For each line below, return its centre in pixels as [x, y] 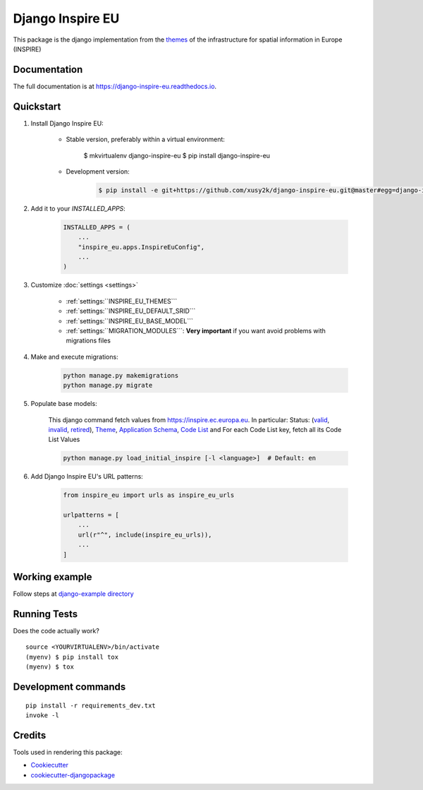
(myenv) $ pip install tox [72, 657]
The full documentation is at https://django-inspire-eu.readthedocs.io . [115, 86]
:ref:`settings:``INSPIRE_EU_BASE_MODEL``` [130, 321]
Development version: [98, 171]
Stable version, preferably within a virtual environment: [146, 139]
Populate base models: [64, 404]
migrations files [88, 341]
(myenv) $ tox [50, 667]
